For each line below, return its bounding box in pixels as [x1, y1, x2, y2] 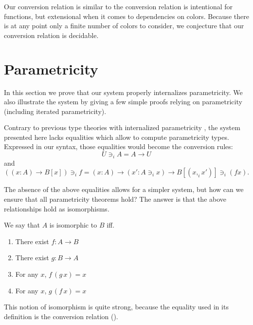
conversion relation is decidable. [4, 30, 99, 40]
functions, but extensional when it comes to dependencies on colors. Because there [4, 11, 249, 21]
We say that [4, 220, 40, 230]
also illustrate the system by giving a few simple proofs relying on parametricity [4, 96, 242, 107]
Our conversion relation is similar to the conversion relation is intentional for [4, 1, 233, 11]
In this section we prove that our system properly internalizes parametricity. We [4, 87, 243, 97]
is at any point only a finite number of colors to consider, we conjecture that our [4, 20, 244, 31]
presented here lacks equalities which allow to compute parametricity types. [4, 132, 229, 142]
